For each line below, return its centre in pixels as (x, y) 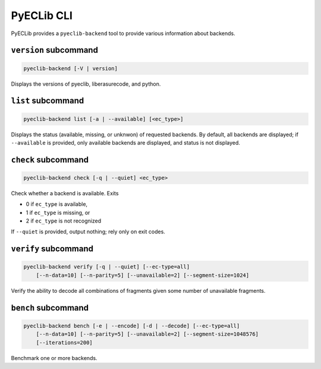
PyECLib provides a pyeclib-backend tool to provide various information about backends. (123, 33)
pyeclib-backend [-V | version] (71, 68)
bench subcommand (50, 307)
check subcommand (50, 160)
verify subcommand (52, 249)
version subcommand (54, 50)
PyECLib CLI (42, 15)
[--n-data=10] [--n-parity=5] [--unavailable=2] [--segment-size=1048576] (147, 334)
